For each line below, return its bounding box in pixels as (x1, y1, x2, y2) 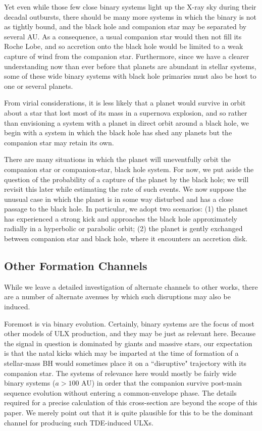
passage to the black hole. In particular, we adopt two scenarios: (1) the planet (4, 203, 248, 214)
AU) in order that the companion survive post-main (81, 378, 242, 388)
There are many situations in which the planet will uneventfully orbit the (4, 154, 231, 165)
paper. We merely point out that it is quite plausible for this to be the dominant (4, 407, 253, 417)
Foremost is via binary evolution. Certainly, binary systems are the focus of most (4, 318, 254, 329)
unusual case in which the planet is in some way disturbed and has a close (4, 193, 233, 204)
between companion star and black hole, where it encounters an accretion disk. (4, 233, 248, 244)
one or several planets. (4, 80, 73, 91)
